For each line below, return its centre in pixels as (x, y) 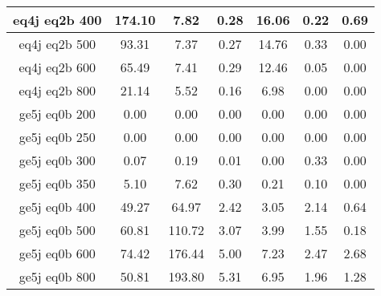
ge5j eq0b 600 (57, 253)
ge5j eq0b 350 (57, 183)
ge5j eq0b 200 (57, 114)
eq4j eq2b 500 (57, 44)
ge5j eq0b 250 (57, 137)
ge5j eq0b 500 (57, 230)
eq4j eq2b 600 (57, 67)
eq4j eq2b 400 (57, 20)
